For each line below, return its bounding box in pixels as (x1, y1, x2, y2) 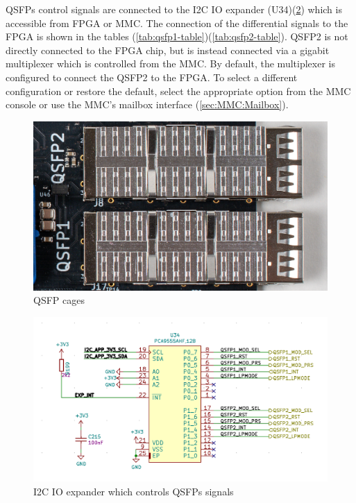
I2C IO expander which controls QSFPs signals (33, 484, 234, 498)
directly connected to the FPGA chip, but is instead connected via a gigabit (6, 42, 330, 57)
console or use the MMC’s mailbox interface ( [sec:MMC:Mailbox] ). (6, 97, 289, 112)
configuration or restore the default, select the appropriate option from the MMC (6, 83, 351, 98)
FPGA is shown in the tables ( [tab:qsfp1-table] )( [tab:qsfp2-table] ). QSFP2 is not (6, 29, 348, 44)
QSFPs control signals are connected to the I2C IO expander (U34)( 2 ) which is (6, 2, 342, 16)
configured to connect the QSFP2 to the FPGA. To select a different (6, 69, 298, 84)
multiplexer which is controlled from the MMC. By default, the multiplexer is (6, 56, 335, 71)
